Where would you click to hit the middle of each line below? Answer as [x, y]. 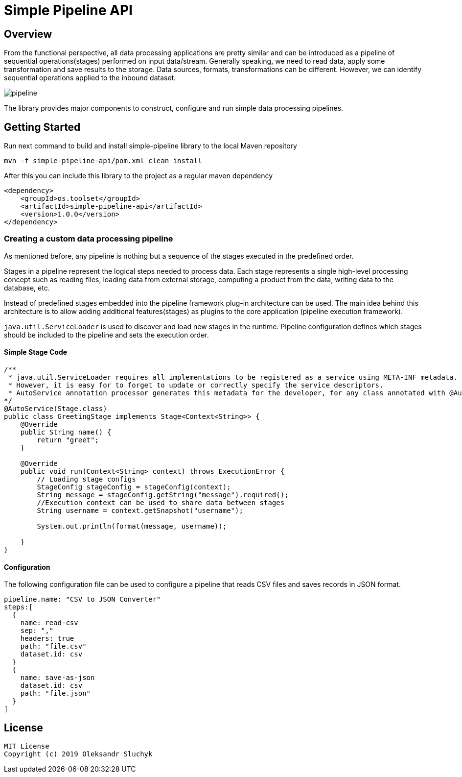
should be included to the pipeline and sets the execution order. [106, 335]
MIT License [27, 746]
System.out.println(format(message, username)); [132, 526]
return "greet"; [68, 440]
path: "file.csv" [53, 646]
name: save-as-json [58, 678]
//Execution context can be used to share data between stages [161, 502]
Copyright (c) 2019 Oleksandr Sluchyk [78, 754]
